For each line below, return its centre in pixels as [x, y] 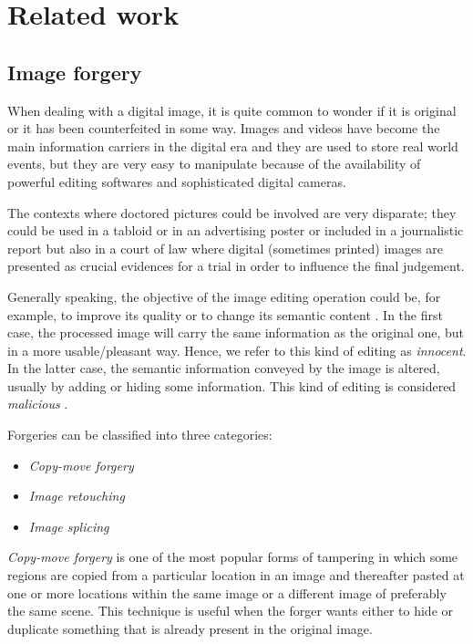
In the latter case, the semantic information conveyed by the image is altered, [224, 368]
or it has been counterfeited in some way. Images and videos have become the [224, 128]
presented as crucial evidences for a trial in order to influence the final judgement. [236, 266]
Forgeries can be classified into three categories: [140, 435]
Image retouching [77, 496]
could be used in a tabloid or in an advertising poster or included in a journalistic [236, 230]
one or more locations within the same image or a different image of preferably [227, 592]
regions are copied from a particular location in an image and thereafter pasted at [236, 575]
